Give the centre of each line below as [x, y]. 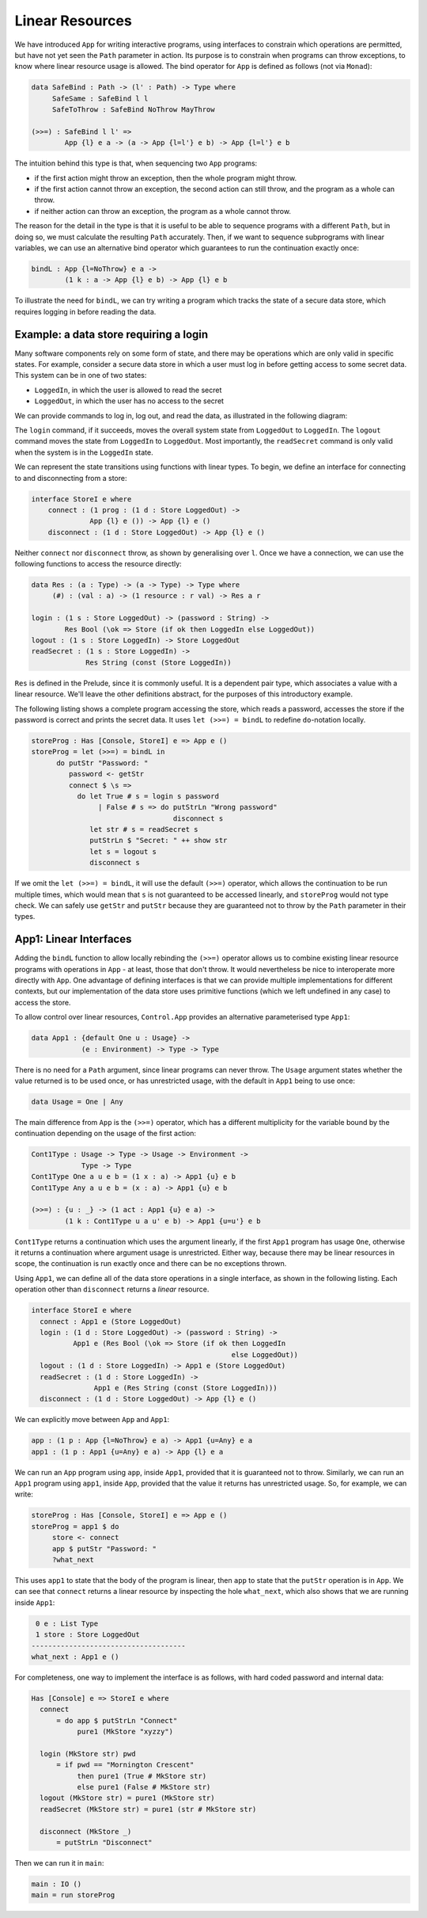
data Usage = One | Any [77, 1102]
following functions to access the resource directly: [98, 564]
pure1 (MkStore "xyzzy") [125, 1732]
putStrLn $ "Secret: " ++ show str [159, 841]
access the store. [43, 1002]
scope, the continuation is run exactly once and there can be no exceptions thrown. [151, 1264]
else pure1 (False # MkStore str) [144, 1787]
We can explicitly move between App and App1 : [92, 1420]
